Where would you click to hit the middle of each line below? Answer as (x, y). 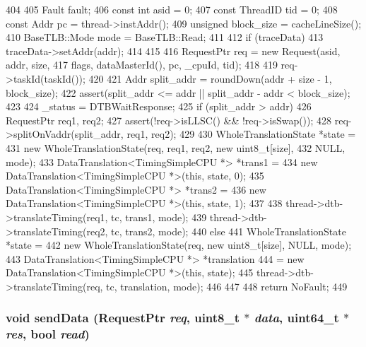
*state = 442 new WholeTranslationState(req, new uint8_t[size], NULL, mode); (179, 245)
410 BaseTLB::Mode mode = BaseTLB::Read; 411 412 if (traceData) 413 (165, 37)
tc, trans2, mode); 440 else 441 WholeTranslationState (229, 231)
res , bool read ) (48, 334)
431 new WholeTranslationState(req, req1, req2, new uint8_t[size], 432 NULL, (176, 147)
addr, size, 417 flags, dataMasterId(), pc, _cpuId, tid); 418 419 (142, 65)
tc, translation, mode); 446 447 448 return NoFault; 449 (227, 286)
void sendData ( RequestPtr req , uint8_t (123, 318)
